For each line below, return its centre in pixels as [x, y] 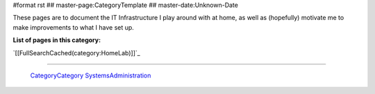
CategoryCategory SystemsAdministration [91, 75]
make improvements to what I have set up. [74, 27]
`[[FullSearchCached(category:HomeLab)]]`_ [76, 53]
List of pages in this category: [57, 40]
